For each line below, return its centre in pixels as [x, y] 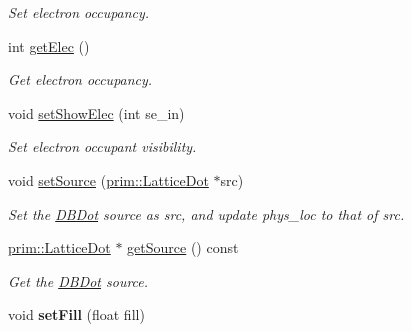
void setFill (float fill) [76, 314]
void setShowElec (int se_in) [96, 112]
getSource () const [183, 247]
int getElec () [49, 45]
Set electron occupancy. [79, 12]
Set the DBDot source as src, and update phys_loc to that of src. [206, 213]
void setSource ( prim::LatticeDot [108, 179]
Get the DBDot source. [78, 280]
